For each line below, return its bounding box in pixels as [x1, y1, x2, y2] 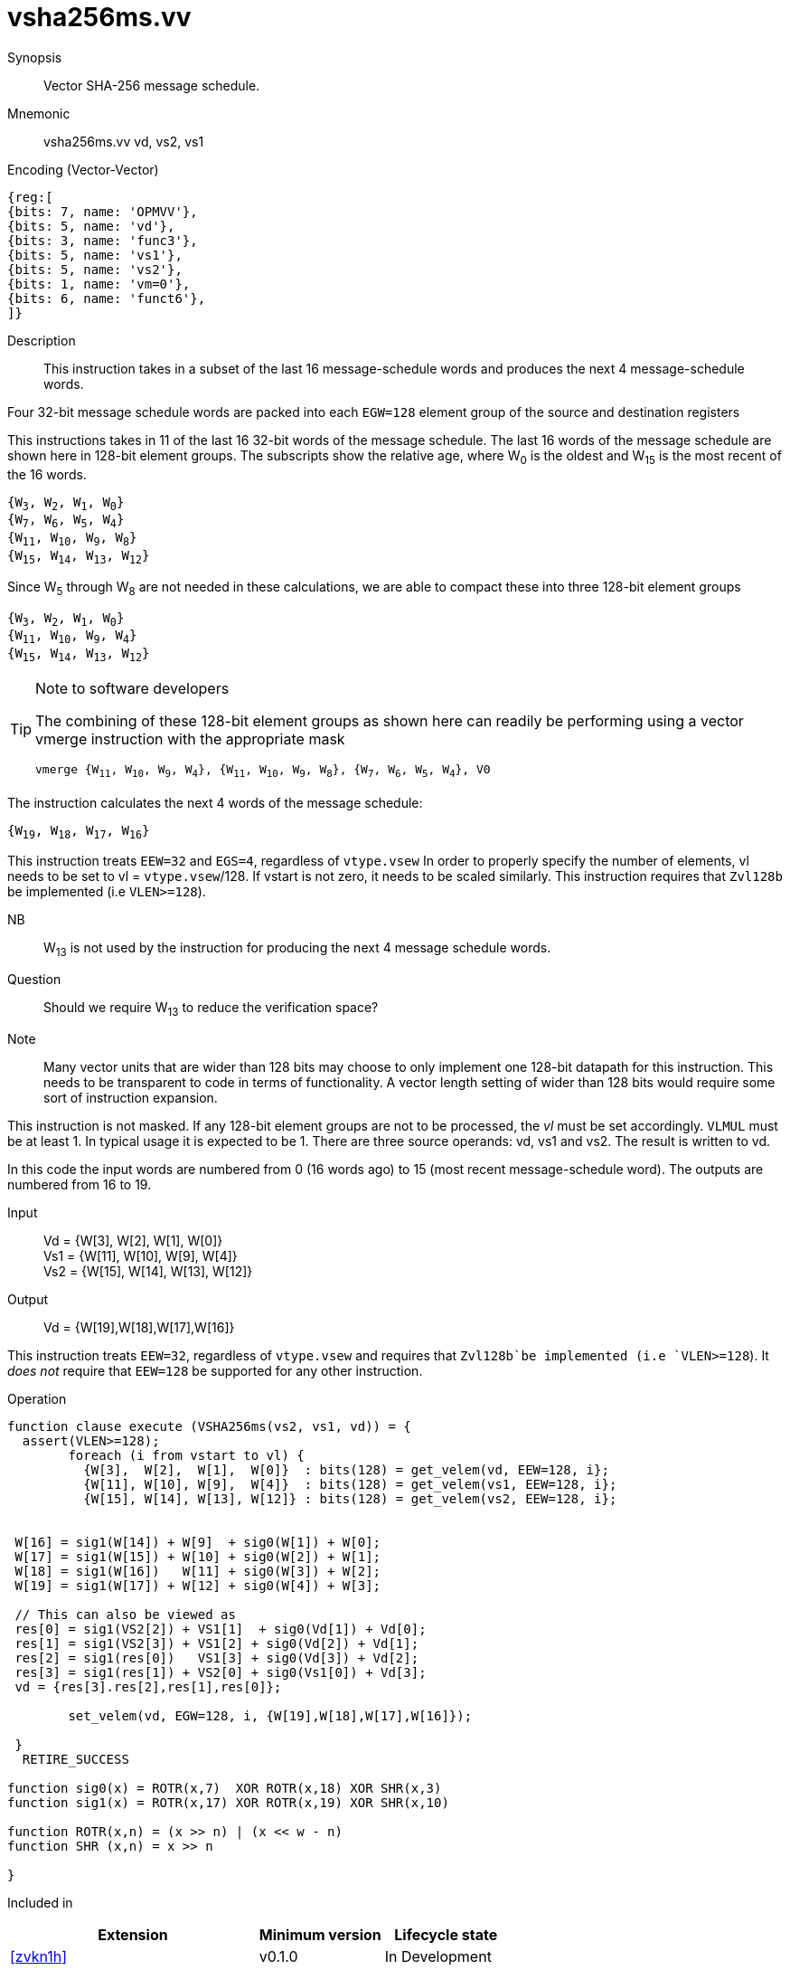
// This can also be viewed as [14, 1606, 236, 1622]
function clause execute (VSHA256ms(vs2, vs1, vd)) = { [7, 1418, 411, 1434]
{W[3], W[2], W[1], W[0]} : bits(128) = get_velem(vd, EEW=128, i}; [83, 1462, 609, 1477]
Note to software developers [35, 678, 230, 697]
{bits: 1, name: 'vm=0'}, [7, 276, 191, 291]
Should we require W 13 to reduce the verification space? [43, 999, 379, 1018]
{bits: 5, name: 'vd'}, [7, 218, 175, 233]
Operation [7, 1390, 67, 1406]
